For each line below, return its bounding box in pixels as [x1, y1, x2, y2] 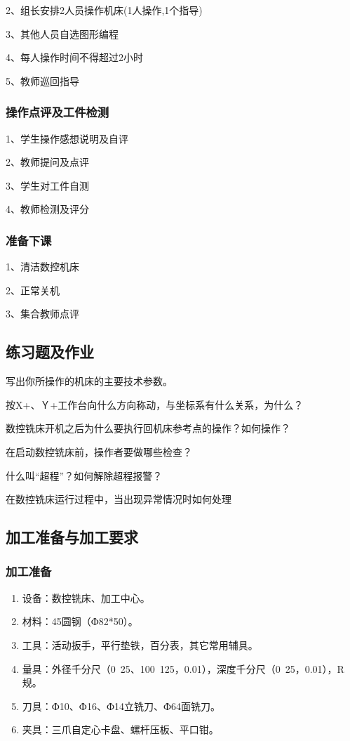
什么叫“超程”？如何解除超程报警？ [6, 468, 163, 483]
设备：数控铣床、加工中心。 [22, 590, 150, 605]
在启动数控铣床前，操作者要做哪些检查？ [6, 444, 192, 459]
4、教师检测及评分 [6, 202, 89, 216]
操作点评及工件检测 [6, 103, 109, 121]
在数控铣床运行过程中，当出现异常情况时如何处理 [6, 492, 231, 506]
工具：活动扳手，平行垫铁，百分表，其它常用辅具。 [22, 637, 258, 652]
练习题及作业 [6, 341, 94, 362]
